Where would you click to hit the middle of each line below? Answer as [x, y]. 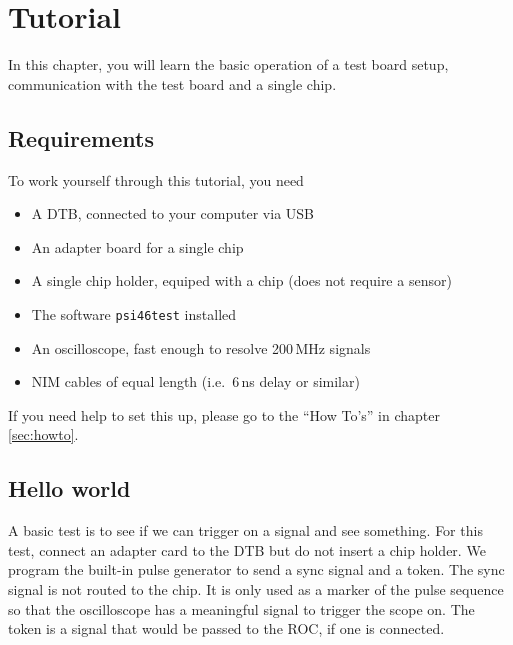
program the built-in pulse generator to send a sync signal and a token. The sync [256, 569]
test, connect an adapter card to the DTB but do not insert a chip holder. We [247, 549]
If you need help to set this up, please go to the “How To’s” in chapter [224, 414]
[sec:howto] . [43, 434]
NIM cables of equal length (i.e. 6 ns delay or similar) [195, 381]
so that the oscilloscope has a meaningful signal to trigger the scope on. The [241, 608]
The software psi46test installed [134, 313]
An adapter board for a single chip [137, 246]
